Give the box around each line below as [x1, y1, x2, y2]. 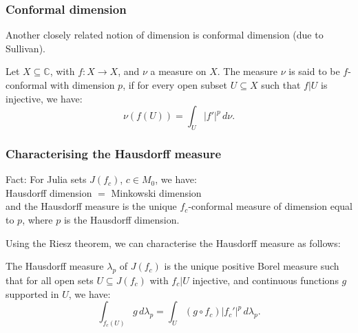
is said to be [288, 64, 340, 78]
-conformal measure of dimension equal [188, 199, 353, 213]
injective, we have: [6, 91, 83, 105]
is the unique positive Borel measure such [164, 259, 339, 273]
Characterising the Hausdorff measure [6, 144, 222, 162]
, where [22, 212, 53, 226]
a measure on [150, 64, 207, 78]
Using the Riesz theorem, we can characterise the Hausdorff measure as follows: [6, 235, 341, 250]
